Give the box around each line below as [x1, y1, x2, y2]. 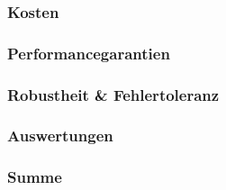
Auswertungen [7, 124, 113, 147]
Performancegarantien [7, 41, 170, 64]
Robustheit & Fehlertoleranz [7, 83, 220, 105]
